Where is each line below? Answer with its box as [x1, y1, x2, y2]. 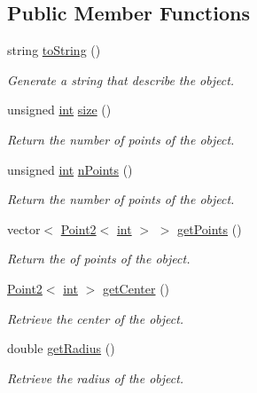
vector [7, 219, 41, 238]
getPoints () [176, 219, 242, 238]
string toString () [7, 41, 101, 59]
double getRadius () [7, 339, 115, 358]
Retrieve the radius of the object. [7, 368, 184, 387]
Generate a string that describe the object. [7, 70, 235, 89]
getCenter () [102, 279, 170, 297]
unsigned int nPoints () [7, 160, 133, 178]
